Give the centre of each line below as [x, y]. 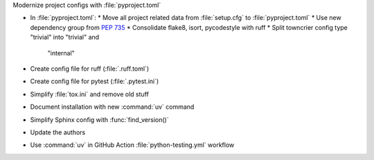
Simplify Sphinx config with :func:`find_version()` [99, 119]
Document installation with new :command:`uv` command [112, 107]
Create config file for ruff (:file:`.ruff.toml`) [90, 69]
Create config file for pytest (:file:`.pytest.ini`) [95, 81]
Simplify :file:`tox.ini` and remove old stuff [89, 94]
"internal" [61, 53]
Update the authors [58, 132]
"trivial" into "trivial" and [65, 37]
